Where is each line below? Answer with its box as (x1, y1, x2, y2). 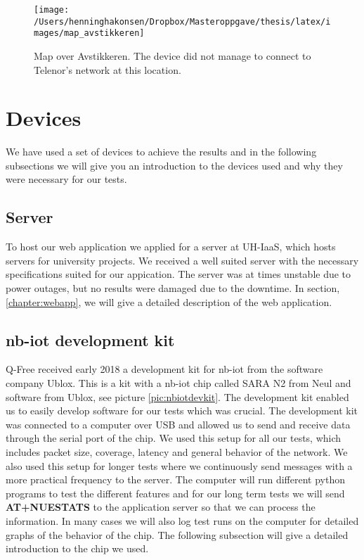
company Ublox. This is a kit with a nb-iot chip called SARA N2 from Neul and (6, 376, 351, 390)
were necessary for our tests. (6, 172, 127, 186)
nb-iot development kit (6, 329, 175, 350)
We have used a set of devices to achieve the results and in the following (6, 144, 317, 159)
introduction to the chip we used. (6, 541, 149, 556)
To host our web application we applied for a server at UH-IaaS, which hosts (6, 239, 336, 254)
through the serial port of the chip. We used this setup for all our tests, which (6, 431, 342, 445)
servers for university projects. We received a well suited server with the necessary (6, 253, 359, 267)
